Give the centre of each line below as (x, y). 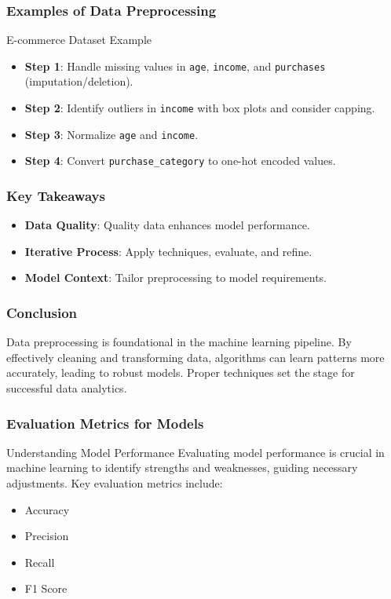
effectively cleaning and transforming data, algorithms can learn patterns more (195, 357)
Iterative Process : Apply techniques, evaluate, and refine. (168, 251)
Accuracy (47, 509)
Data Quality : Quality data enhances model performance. (167, 225)
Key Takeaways (56, 195)
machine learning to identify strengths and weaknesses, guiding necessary (182, 468)
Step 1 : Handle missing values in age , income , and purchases (175, 66)
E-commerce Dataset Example (79, 40)
